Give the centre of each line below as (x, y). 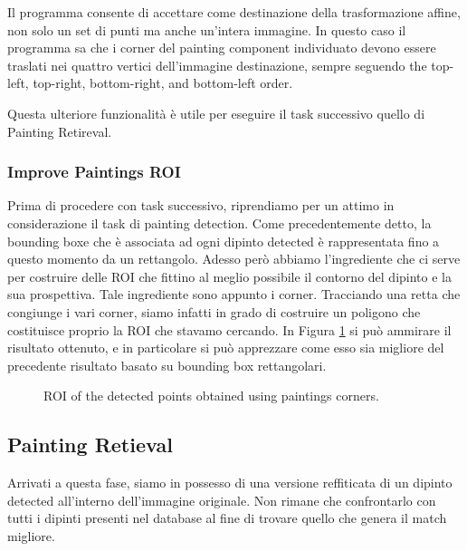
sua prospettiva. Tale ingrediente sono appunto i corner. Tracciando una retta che (234, 294)
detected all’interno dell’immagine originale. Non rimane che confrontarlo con (222, 500)
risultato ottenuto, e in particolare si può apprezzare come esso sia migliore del (226, 348)
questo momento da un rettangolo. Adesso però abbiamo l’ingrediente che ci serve (234, 259)
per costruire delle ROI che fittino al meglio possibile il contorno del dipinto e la (229, 276)
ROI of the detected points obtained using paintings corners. (211, 396)
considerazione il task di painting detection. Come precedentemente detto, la (219, 222)
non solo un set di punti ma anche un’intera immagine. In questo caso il (207, 29)
